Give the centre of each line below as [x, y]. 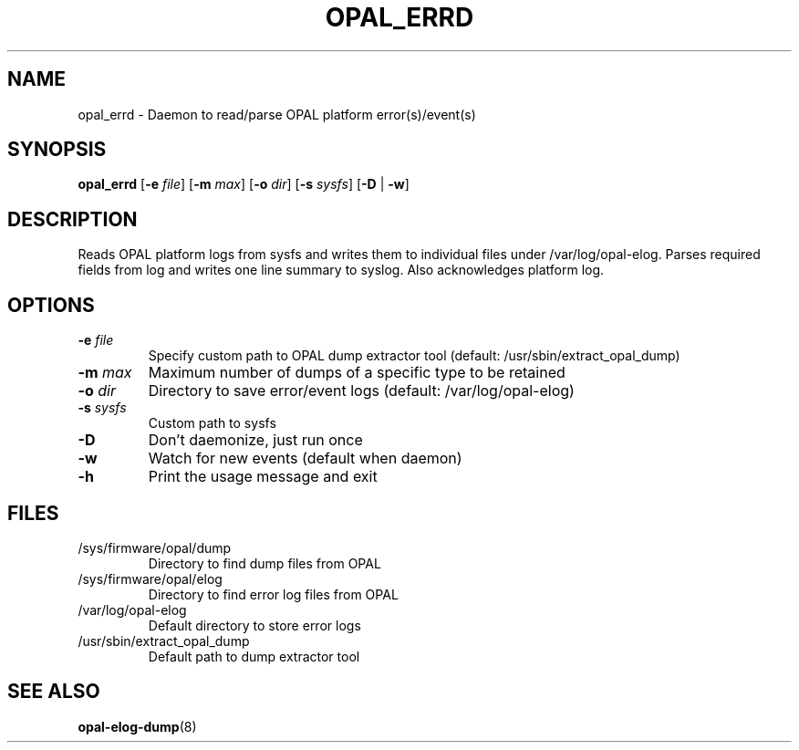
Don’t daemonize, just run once [255, 440]
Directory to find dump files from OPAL [265, 563]
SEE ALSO [54, 692]
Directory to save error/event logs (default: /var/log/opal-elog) [361, 391]
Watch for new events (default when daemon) [305, 458]
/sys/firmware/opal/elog [150, 578]
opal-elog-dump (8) [137, 726]
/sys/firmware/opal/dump [155, 547]
